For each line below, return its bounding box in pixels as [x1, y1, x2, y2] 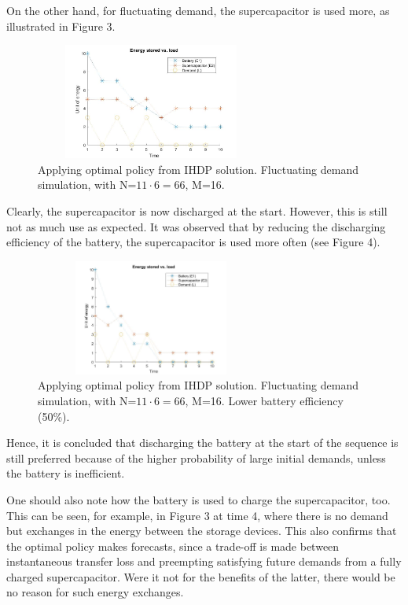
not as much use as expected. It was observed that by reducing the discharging [6, 218, 386, 234]
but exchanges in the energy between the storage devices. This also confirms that [6, 522, 397, 539]
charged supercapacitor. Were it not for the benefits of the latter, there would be [6, 568, 395, 585]
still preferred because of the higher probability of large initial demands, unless [6, 449, 386, 466]
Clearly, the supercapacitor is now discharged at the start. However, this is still [6, 202, 388, 219]
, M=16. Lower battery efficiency [185, 392, 344, 408]
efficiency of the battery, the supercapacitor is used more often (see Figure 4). [6, 234, 380, 250]
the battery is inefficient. [6, 465, 125, 481]
